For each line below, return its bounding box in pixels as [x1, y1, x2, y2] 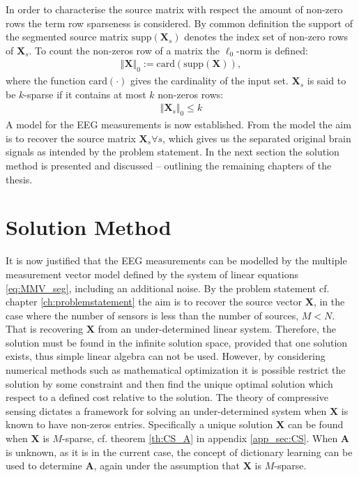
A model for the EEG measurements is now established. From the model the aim [6, 117, 351, 132]
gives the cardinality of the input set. [130, 73, 289, 88]
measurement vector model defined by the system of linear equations [6, 266, 298, 281]
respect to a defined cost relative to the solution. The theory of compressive [6, 390, 328, 404]
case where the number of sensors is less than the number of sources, [6, 308, 299, 322]
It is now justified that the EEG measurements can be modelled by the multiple [6, 253, 347, 268]
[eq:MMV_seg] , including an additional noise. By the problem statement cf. [6, 280, 330, 295]
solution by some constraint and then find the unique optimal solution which [6, 376, 333, 391]
